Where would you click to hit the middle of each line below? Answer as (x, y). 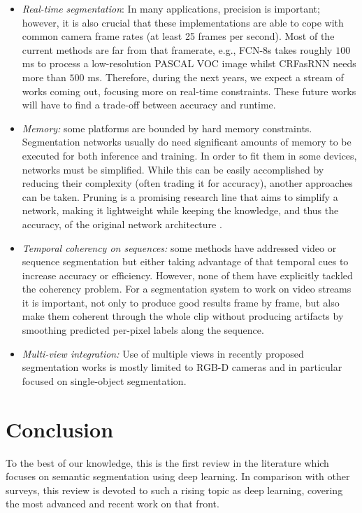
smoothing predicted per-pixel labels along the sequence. (143, 330)
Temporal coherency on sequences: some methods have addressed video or (179, 247)
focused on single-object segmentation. (104, 380)
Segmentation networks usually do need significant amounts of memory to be (187, 142)
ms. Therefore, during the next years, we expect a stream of (216, 77)
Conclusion (60, 429)
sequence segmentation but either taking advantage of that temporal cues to (185, 261)
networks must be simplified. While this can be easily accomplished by (173, 169)
